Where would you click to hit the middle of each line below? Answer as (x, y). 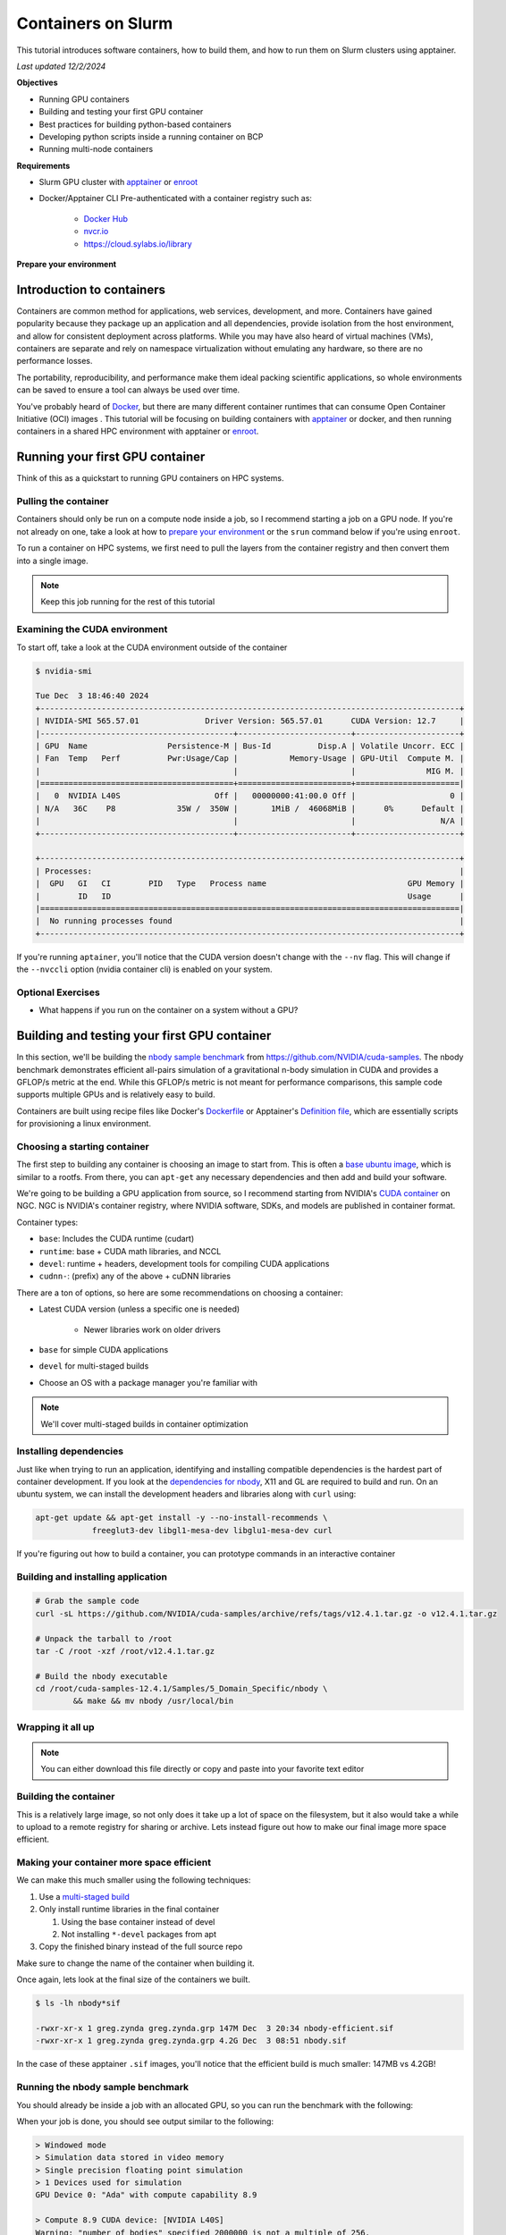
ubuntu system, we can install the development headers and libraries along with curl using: (186, 1494)
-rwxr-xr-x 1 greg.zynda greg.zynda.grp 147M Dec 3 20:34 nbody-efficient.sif (215, 2028)
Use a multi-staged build (84, 1896)
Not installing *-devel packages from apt (139, 1935)
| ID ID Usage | (250, 896)
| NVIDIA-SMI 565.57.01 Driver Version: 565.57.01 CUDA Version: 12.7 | (250, 721)
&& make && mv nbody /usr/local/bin (153, 1701)
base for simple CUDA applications (104, 1349)
